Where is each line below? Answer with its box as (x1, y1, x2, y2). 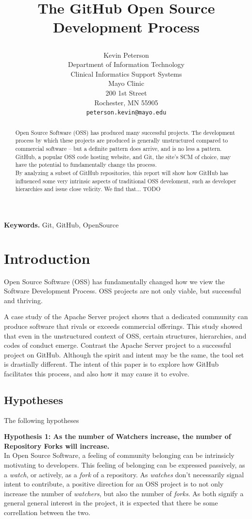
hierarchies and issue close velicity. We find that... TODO (15, 185, 161, 193)
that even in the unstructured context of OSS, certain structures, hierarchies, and (4, 330, 247, 341)
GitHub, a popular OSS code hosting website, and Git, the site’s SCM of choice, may (15, 152, 231, 161)
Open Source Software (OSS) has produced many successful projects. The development (15, 128, 235, 136)
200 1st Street (105, 87, 147, 97)
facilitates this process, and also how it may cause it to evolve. (4, 368, 189, 378)
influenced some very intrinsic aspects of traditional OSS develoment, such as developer (15, 177, 236, 185)
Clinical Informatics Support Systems (70, 68, 182, 79)
